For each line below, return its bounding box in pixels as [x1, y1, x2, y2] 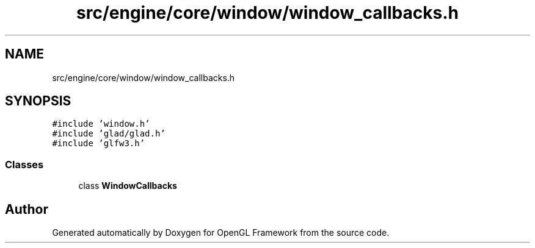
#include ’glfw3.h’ [52, 138, 145, 149]
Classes [5, 158, 44, 171]
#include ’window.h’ [52, 119, 150, 129]
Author [5, 201, 48, 217]
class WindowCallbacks [78, 180, 177, 191]
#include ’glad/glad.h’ [52, 129, 166, 139]
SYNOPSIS [5, 93, 71, 109]
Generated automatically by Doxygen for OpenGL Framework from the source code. [52, 227, 390, 238]
